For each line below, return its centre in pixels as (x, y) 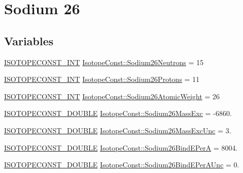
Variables (29, 40)
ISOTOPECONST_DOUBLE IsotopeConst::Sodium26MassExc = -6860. (118, 113)
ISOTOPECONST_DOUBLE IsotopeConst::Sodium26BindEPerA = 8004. (121, 147)
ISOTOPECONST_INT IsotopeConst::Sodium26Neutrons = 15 (104, 62)
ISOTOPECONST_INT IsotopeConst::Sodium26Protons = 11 (102, 79)
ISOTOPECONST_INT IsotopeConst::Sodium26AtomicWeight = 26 (112, 96)
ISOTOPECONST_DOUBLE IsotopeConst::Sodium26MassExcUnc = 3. (118, 130)
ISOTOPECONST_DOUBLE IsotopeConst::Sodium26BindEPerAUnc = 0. (122, 165)
